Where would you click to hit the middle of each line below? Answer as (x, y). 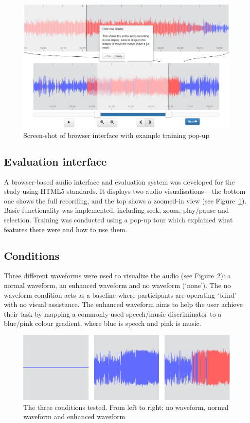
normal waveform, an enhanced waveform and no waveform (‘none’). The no (117, 285)
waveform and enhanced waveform (74, 416)
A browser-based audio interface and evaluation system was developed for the (119, 181)
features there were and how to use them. (66, 229)
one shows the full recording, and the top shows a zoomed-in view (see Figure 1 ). (125, 200)
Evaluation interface (55, 161)
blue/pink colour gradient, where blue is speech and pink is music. (103, 323)
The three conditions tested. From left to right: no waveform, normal (126, 407)
